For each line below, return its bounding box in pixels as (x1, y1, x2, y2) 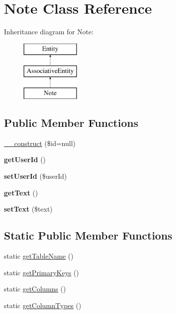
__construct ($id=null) (4, 138, 75, 148)
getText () (4, 187, 38, 197)
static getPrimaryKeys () (4, 267, 79, 277)
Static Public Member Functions (4, 228, 173, 243)
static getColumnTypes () (4, 300, 81, 310)
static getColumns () (4, 284, 66, 294)
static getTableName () (4, 251, 74, 261)
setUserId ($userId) (4, 171, 67, 181)
